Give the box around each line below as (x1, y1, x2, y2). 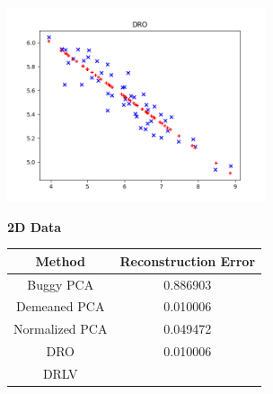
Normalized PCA (13, 319, 108, 338)
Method (35, 251, 85, 270)
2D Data (7, 217, 62, 236)
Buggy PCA (27, 274, 94, 293)
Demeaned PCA (16, 297, 105, 316)
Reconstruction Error (119, 251, 256, 270)
